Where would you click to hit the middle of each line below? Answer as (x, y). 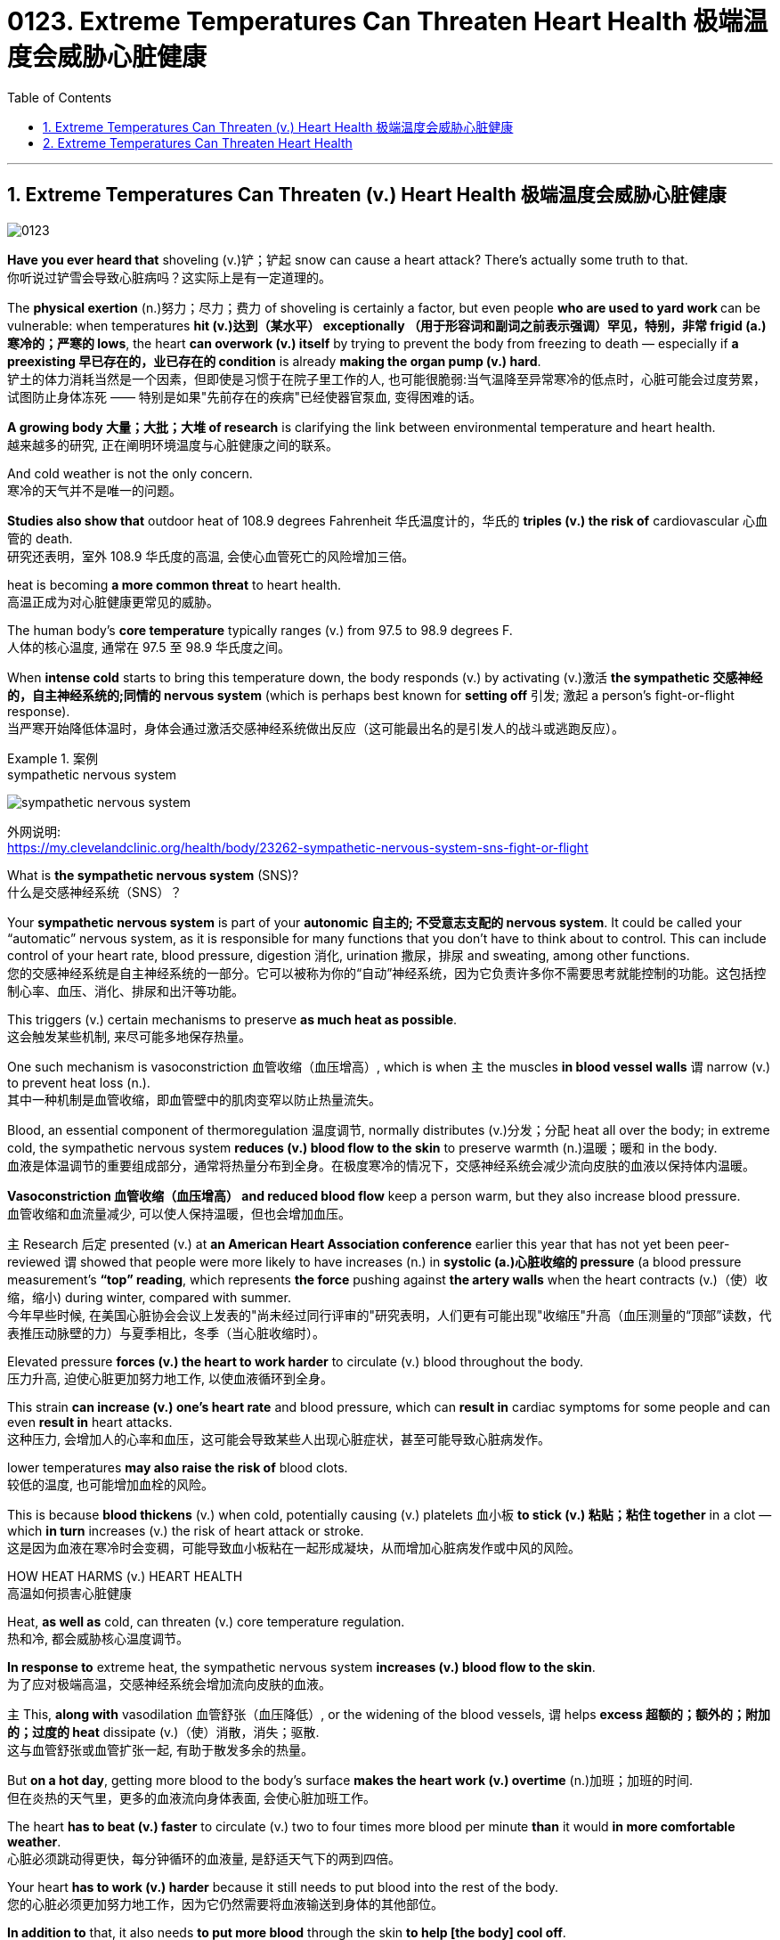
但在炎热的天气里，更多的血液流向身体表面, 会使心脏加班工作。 (191, 1797)
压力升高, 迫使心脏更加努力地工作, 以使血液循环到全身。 (170, 1378)
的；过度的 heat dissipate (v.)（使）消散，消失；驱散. (163, 1732)
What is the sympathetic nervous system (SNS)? (153, 875)
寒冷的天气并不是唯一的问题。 (94, 490)
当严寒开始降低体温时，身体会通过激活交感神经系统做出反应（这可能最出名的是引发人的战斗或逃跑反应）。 (316, 728)
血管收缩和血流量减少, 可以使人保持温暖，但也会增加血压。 (179, 1213)
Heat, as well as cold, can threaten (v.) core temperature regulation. (206, 1621)
